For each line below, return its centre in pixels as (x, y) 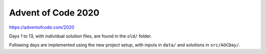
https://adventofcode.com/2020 (42, 27)
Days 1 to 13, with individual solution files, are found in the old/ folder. (81, 36)
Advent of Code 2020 (54, 13)
